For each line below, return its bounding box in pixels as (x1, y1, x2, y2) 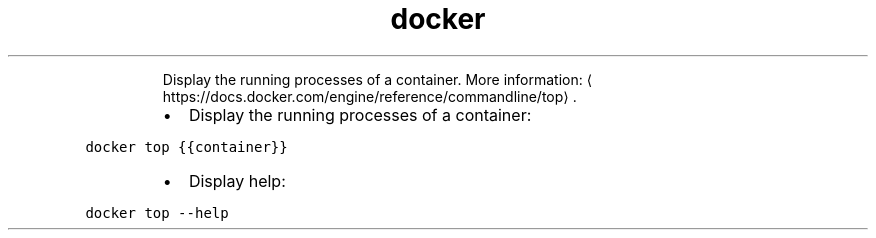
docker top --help (85, 204, 229, 221)
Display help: (188, 170, 286, 191)
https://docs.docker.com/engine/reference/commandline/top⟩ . (162, 87, 577, 105)
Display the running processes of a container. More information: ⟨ (162, 70, 593, 88)
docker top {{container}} (85, 138, 288, 155)
